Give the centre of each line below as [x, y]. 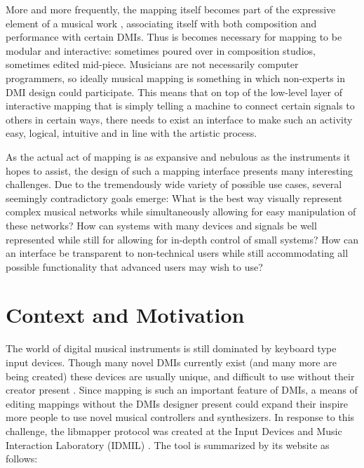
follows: [22, 459]
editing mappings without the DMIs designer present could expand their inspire [177, 403]
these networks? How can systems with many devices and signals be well [161, 225]
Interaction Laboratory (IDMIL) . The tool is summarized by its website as [168, 444]
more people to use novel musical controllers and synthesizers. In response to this [180, 417]
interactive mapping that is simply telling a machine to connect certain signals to [180, 106]
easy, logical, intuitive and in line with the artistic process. [132, 133]
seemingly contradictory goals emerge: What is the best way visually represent [174, 198]
